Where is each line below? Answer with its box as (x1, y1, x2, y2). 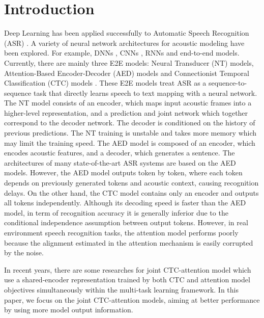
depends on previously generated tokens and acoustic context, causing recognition (4, 177, 259, 188)
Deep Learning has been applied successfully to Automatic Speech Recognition (4, 28, 249, 38)
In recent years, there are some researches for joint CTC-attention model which (4, 264, 251, 275)
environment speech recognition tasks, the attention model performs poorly (4, 227, 239, 237)
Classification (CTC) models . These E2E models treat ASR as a (4, 77, 207, 88)
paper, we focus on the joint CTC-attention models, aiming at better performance (4, 294, 260, 305)
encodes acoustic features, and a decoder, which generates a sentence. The (4, 147, 235, 158)
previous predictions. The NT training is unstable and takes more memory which (4, 127, 257, 138)
